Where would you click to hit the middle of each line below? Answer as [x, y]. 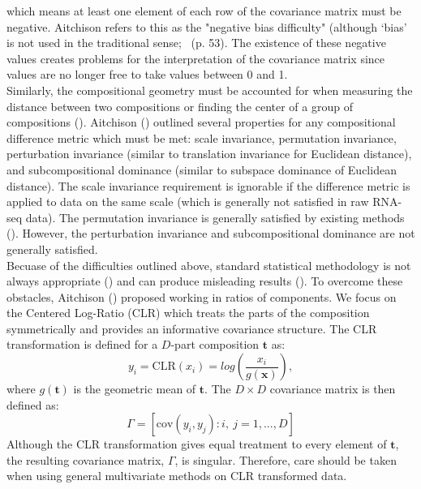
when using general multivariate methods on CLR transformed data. [177, 476]
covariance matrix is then [333, 389]
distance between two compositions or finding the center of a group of [180, 106]
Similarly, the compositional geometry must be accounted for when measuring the [210, 90]
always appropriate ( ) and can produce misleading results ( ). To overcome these [205, 281]
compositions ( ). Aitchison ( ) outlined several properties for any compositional [201, 122]
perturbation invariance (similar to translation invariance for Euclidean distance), [209, 154]
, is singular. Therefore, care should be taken [286, 459]
